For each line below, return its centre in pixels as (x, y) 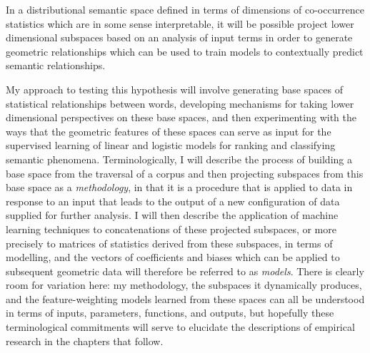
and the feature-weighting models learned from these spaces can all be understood (185, 298)
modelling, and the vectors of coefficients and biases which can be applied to (173, 257)
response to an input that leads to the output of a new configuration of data (173, 201)
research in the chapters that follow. (85, 341)
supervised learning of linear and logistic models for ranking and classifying (171, 145)
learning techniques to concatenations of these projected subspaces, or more (171, 229)
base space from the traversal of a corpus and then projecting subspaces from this (185, 173)
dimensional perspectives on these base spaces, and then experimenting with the (181, 117)
